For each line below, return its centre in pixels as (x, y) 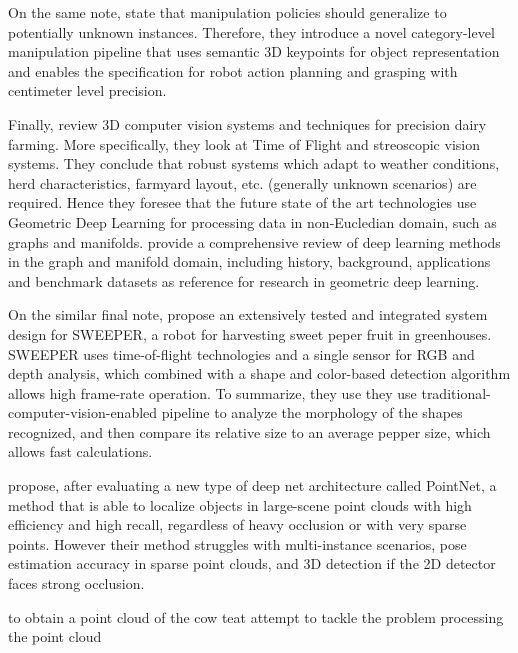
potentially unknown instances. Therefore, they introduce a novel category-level (251, 31)
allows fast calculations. (80, 451)
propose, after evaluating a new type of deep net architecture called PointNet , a (252, 485)
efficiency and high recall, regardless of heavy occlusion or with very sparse (237, 524)
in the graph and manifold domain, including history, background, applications (249, 261)
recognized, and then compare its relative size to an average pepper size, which (249, 431)
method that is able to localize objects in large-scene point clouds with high (240, 504)
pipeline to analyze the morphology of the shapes (312, 412)
